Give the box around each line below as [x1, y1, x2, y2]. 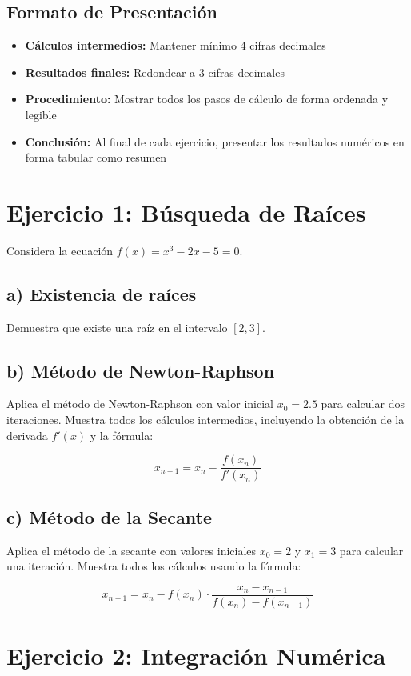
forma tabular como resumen [25, 149, 167, 166]
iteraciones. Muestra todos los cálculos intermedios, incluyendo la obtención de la [6, 411, 405, 428]
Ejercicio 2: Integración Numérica [6, 638, 386, 671]
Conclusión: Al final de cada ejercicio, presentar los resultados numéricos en [25, 133, 405, 150]
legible [25, 106, 57, 122]
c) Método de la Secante [6, 504, 212, 529]
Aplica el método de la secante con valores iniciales [6, 542, 257, 558]
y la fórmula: [90, 426, 154, 443]
